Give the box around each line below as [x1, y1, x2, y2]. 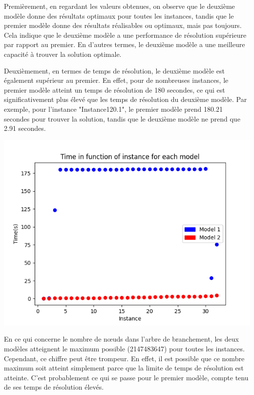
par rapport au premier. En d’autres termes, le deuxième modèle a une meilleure [4, 39, 245, 49]
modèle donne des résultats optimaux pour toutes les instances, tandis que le [4, 10, 234, 21]
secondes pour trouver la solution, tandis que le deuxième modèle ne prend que [4, 113, 240, 123]
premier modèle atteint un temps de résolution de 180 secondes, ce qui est [4, 84, 225, 95]
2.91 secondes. [4, 123, 46, 133]
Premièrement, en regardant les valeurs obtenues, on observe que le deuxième [4, 1, 235, 11]
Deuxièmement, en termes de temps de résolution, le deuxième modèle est [4, 65, 225, 75]
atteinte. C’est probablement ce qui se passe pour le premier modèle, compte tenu [4, 372, 249, 382]
